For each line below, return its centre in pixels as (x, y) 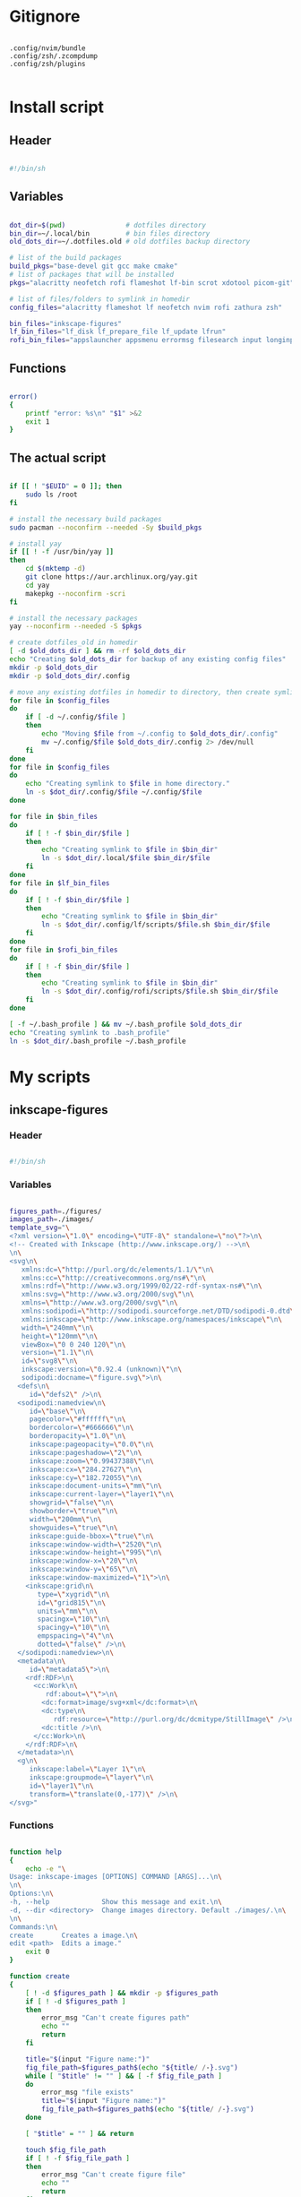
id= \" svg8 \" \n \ (49, 1361)
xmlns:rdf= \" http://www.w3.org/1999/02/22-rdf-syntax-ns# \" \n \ (142, 1286)
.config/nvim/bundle (48, 48)
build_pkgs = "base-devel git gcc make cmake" (94, 266)
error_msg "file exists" (88, 2093)
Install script (57, 107)
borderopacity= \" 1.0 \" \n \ (77, 1436)
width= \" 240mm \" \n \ (57, 1328)
